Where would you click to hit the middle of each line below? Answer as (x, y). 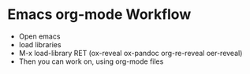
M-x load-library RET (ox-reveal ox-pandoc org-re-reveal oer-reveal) (131, 53)
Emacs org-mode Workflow (99, 15)
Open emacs (39, 36)
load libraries (40, 44)
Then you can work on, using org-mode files (91, 61)
